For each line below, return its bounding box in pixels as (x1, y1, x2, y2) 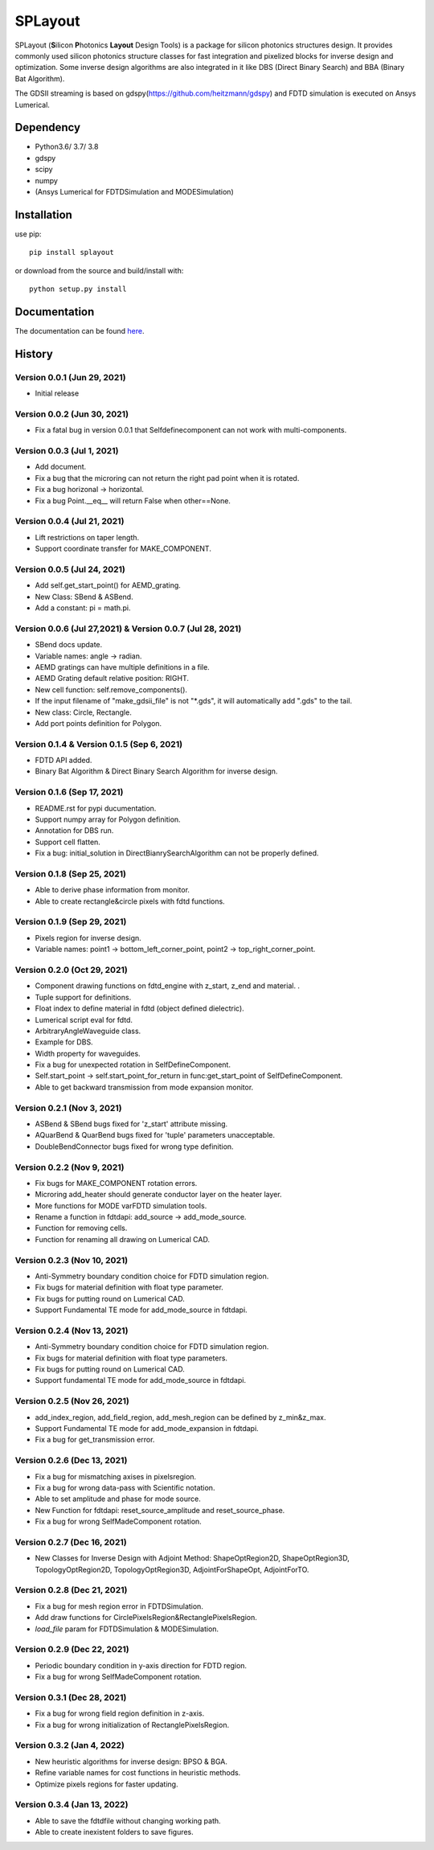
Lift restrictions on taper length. (35, 532, 140, 542)
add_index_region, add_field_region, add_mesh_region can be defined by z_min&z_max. (35, 1412, 326, 1422)
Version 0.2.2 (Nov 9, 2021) (14, 1162, 125, 1173)
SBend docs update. (35, 640, 103, 650)
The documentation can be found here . (14, 326, 145, 335)
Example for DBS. (35, 1037, 93, 1047)
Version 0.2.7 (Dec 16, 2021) (14, 1536, 128, 1548)
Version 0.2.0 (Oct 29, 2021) (14, 964, 128, 975)
